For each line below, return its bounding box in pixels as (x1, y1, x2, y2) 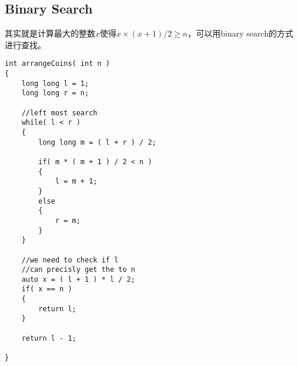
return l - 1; (21, 334, 76, 342)
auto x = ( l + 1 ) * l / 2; (21, 275, 135, 284)
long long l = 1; (21, 79, 89, 88)
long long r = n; (21, 89, 89, 98)
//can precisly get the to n (21, 265, 135, 274)
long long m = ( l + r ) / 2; (38, 138, 156, 147)
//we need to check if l (21, 255, 119, 264)
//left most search (21, 108, 98, 117)
